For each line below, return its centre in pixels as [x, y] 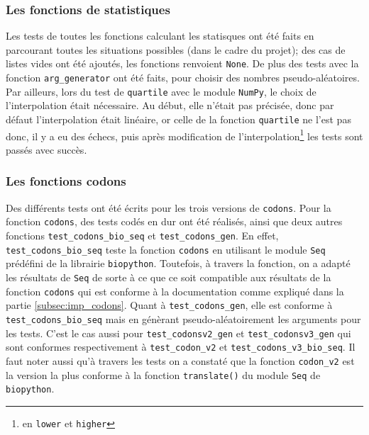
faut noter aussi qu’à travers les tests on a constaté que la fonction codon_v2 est [180, 360]
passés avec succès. [46, 149]
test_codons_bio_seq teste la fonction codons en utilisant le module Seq [166, 249]
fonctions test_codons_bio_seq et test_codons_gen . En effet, [142, 235]
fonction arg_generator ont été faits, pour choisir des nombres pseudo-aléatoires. [183, 78]
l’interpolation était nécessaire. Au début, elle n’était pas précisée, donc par [170, 105]
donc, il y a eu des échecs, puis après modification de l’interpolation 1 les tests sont [184, 135]
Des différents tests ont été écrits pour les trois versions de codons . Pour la [169, 207]
